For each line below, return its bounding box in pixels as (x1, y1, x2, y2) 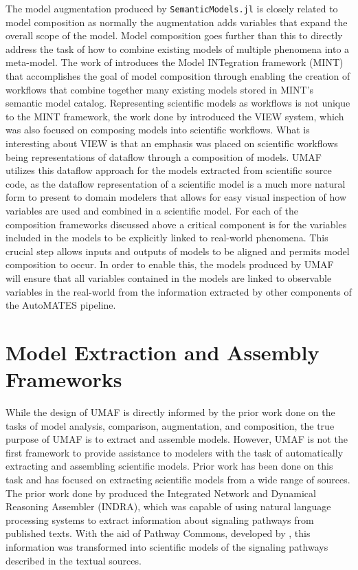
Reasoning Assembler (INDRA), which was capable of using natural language (5, 499, 331, 514)
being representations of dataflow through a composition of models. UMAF (5, 149, 322, 164)
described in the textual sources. (5, 553, 142, 567)
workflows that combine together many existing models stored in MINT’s (5, 82, 314, 96)
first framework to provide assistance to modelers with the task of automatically (5, 445, 344, 459)
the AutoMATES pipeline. (5, 298, 116, 312)
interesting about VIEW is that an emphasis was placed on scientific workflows (5, 136, 338, 150)
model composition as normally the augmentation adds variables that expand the (5, 14, 348, 29)
